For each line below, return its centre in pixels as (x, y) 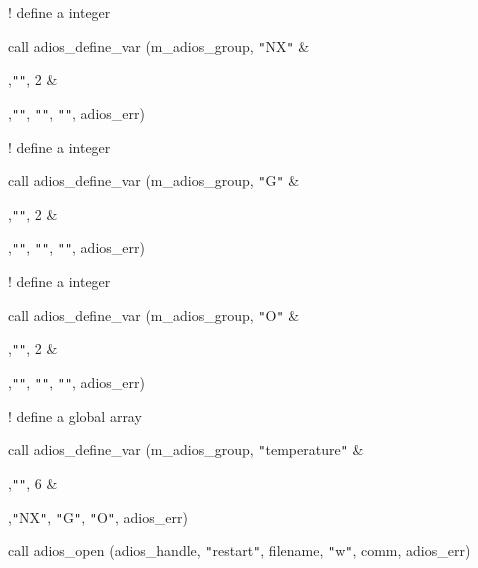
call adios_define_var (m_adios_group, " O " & (154, 314)
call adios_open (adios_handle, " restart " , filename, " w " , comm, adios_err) (239, 550)
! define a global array (75, 415)
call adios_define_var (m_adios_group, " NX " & (159, 45)
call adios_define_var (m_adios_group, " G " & (154, 180)
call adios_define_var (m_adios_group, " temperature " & (186, 449)
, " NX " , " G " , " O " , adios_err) (98, 516)
